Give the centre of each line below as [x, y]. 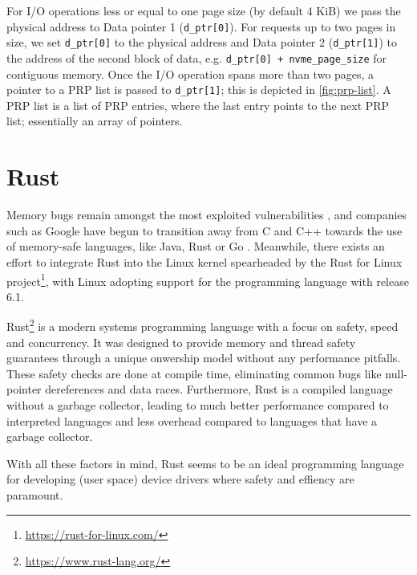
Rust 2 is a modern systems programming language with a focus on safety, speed [202, 325]
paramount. [35, 494]
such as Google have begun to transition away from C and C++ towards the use [204, 230]
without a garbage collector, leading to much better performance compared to [198, 404]
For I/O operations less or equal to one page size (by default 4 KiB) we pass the [204, 10]
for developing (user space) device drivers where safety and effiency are [180, 479]
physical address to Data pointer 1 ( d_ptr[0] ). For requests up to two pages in [201, 26]
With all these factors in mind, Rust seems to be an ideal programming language [205, 463]
